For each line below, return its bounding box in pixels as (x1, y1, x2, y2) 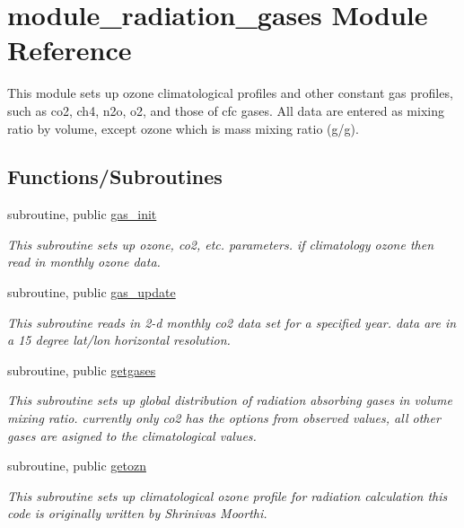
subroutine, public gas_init (7, 205, 157, 224)
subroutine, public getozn (7, 456, 146, 475)
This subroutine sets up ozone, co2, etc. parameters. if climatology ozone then (7, 234, 434, 253)
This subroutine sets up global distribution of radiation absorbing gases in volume (7, 391, 452, 409)
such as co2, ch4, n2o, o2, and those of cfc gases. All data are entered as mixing (7, 101, 444, 119)
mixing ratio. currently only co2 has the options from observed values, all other (7, 409, 441, 427)
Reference (7, 31, 132, 68)
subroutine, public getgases (7, 360, 156, 379)
